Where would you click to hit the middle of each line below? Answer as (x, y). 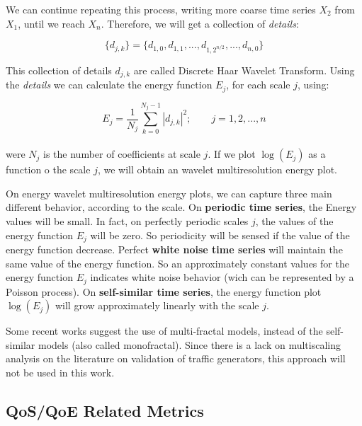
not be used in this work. (60, 373)
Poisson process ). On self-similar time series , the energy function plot (164, 291)
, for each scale (258, 85)
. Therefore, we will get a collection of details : (200, 23)
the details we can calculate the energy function (109, 85)
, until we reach (51, 23)
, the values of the (294, 220)
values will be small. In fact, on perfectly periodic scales (127, 220)
